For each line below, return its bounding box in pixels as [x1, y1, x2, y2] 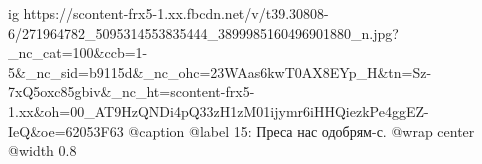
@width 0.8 [8, 140, 77, 161]
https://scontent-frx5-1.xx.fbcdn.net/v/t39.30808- [23, 3, 329, 23]
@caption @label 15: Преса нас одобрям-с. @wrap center [128, 120, 475, 141]
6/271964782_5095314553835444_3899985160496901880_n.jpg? [8, 22, 399, 43]
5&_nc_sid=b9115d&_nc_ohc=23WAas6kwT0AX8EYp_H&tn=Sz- [8, 61, 432, 82]
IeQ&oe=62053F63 [8, 120, 124, 141]
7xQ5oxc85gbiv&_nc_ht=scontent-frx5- [8, 81, 255, 102]
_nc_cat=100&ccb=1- [8, 42, 148, 63]
